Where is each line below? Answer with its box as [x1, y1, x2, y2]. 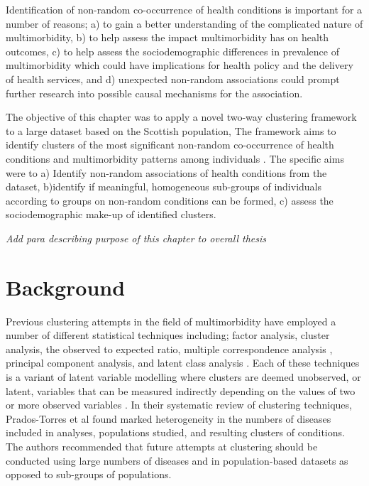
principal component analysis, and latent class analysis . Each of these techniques [6, 355, 360, 370]
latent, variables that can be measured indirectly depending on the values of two [6, 383, 356, 398]
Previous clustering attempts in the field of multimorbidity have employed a [6, 313, 336, 328]
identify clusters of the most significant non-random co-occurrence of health [6, 137, 334, 152]
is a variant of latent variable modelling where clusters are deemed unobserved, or [6, 369, 361, 384]
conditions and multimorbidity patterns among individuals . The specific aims [6, 151, 344, 166]
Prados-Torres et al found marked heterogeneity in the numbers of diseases [6, 411, 331, 426]
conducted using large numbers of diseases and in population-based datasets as [6, 453, 348, 468]
